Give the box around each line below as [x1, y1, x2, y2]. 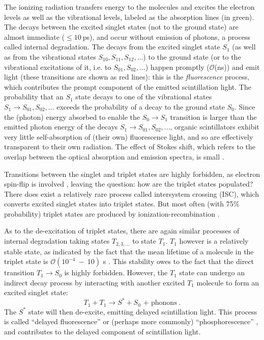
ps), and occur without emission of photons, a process [82, 31, 250, 42]
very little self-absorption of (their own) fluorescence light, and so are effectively [4, 131, 253, 142]
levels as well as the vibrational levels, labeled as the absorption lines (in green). [4, 11, 254, 22]
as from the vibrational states [4, 51, 96, 62]
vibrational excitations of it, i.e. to [4, 61, 111, 72]
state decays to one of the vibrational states [75, 91, 212, 102]
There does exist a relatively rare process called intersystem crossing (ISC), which [4, 188, 259, 199]
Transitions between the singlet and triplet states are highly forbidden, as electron [4, 168, 260, 179]
